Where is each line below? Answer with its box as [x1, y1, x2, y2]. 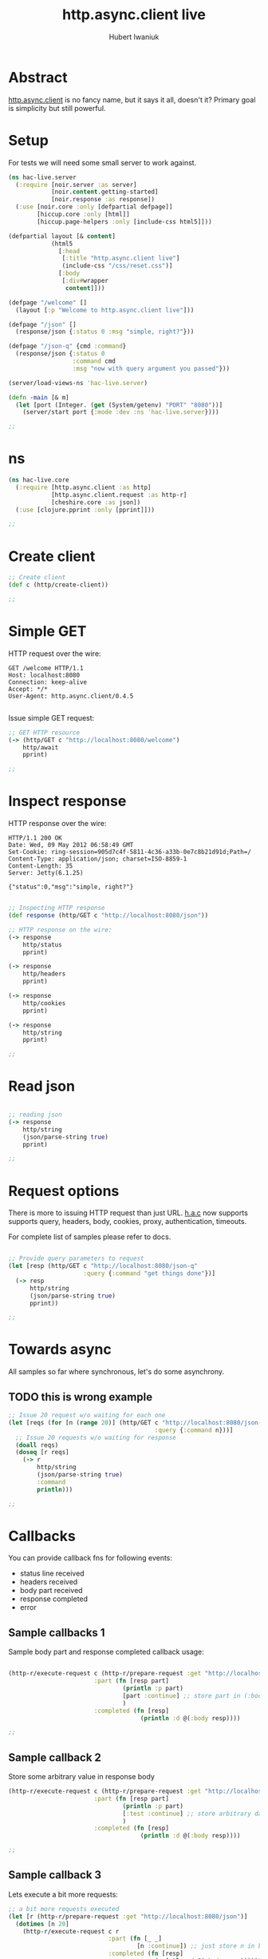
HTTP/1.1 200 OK [8, 834, 62, 842]
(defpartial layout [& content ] [8, 232, 116, 240]
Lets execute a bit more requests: [8, 1889, 118, 1899]
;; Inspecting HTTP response [8, 904, 105, 912]
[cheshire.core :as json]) [50, 498, 141, 507]
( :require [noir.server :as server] [15, 181, 137, 189]
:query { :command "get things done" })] [83, 1270, 216, 1278]
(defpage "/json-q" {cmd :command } [8, 342, 127, 351]
